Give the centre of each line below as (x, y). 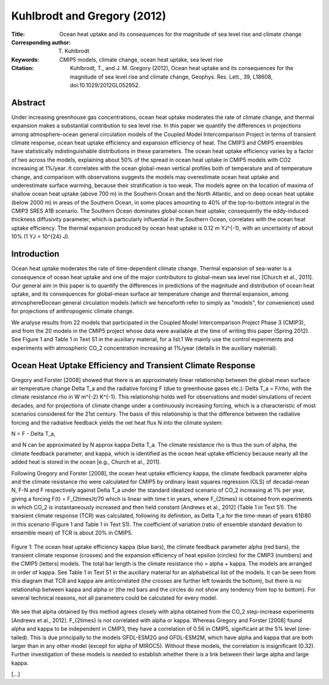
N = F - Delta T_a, (34, 433)
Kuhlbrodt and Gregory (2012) (89, 16)
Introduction (35, 254)
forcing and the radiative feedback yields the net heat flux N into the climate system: (117, 422)
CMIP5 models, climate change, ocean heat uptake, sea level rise (141, 59)
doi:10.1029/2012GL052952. (105, 85)
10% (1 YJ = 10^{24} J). (41, 236)
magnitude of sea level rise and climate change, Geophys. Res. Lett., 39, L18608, (172, 77)
